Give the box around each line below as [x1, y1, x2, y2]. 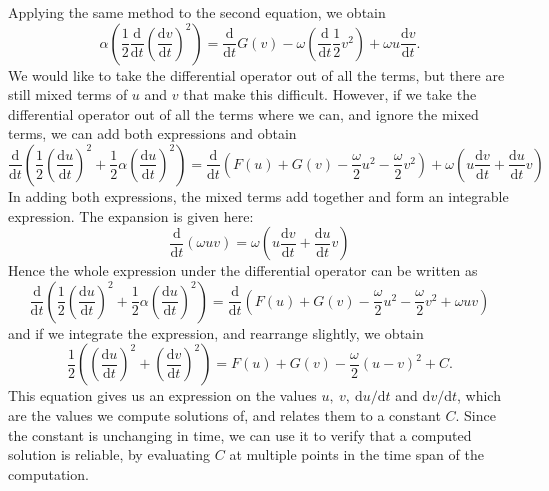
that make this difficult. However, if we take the [183, 84, 477, 105]
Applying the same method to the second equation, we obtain [8, 2, 386, 22]
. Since [455, 404, 496, 425]
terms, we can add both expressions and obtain [8, 123, 297, 144]
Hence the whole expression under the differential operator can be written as [8, 260, 478, 281]
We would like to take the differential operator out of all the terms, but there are [8, 64, 505, 85]
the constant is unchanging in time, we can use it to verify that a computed [8, 424, 472, 445]
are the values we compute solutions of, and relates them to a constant [8, 404, 441, 425]
